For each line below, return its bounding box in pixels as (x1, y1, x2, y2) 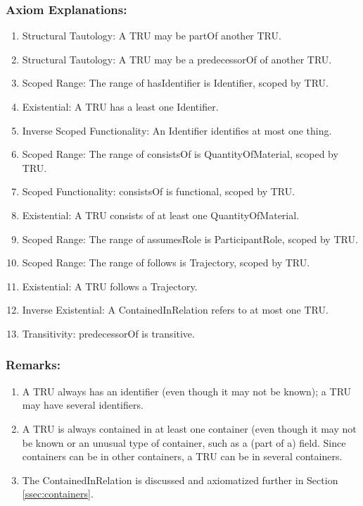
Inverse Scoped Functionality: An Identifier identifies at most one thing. (22, 123, 332, 137)
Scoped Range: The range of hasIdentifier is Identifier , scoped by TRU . (22, 75, 329, 90)
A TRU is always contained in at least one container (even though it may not (22, 421, 357, 436)
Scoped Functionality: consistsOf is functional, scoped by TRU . (22, 184, 295, 199)
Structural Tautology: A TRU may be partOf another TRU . (22, 28, 281, 43)
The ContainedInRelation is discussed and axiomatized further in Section (22, 472, 338, 487)
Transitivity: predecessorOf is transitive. (22, 326, 195, 340)
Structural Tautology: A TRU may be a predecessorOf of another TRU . (22, 51, 332, 66)
